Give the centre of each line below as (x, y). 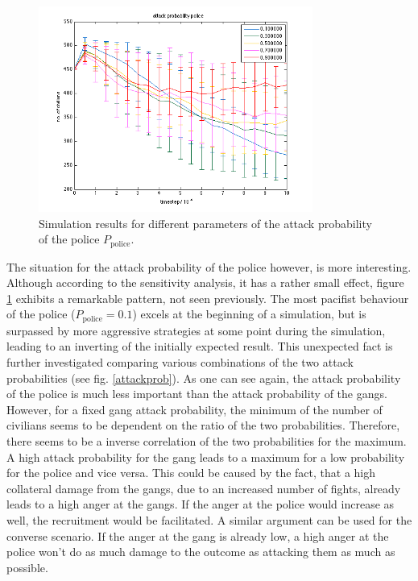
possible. (27, 567)
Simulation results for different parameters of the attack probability (205, 223)
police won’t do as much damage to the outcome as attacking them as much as (201, 552)
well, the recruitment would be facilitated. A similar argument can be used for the (209, 519)
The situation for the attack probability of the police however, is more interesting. (209, 266)
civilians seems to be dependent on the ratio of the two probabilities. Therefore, (203, 425)
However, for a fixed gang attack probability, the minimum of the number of (195, 409)
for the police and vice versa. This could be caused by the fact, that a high (191, 473)
